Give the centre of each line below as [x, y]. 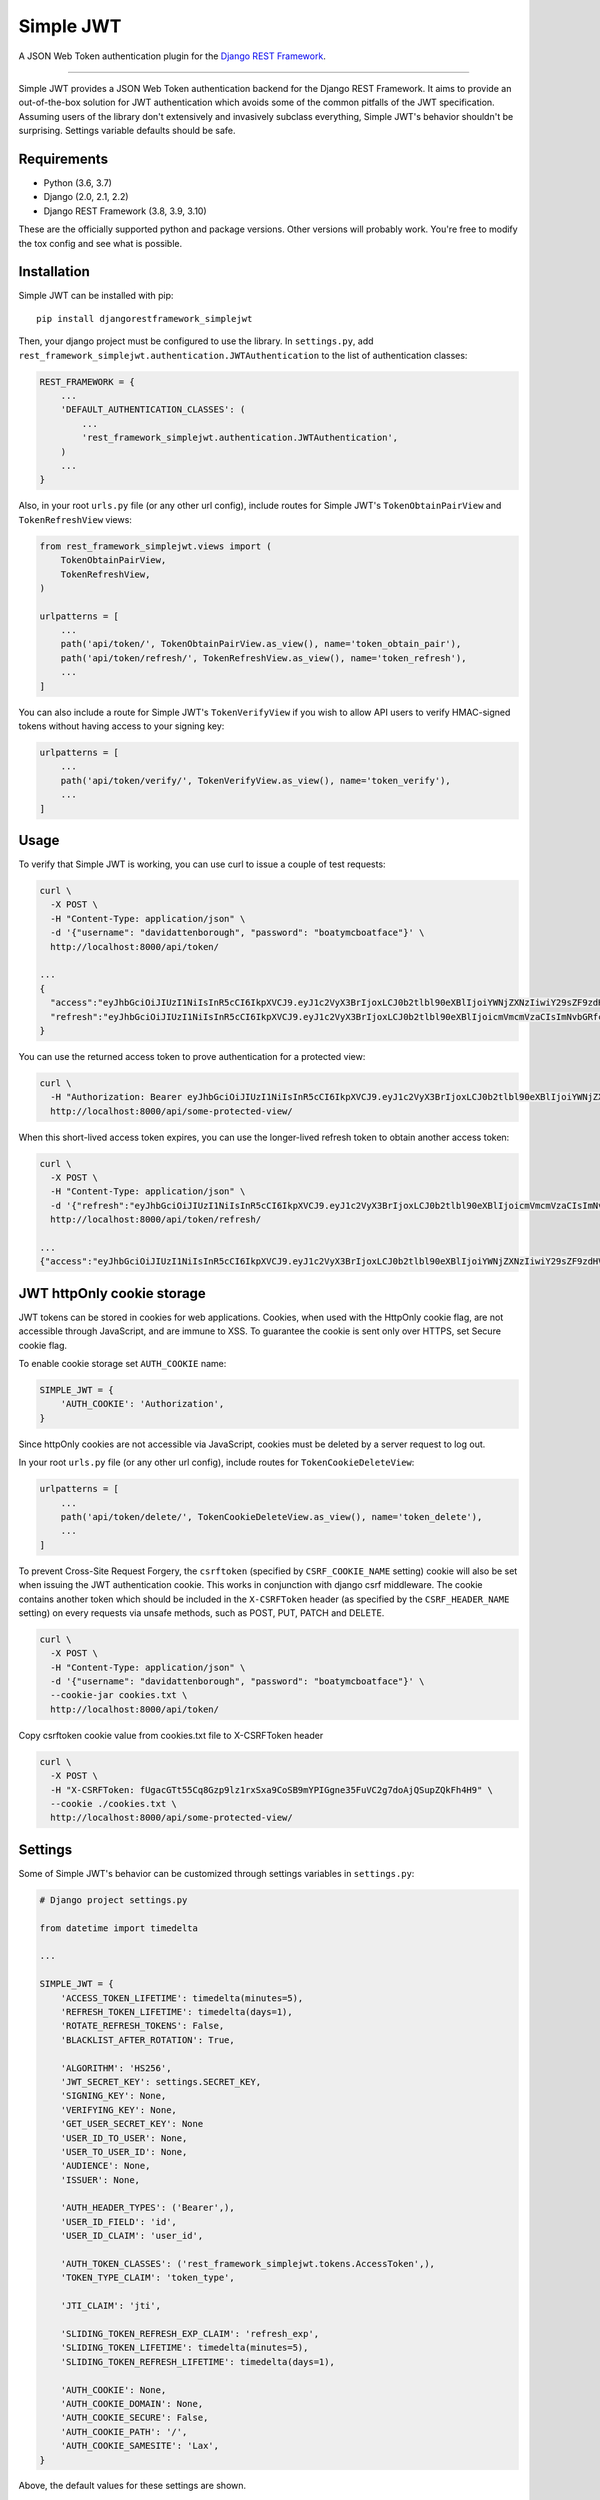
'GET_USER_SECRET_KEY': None [132, 2124]
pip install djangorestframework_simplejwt [144, 318]
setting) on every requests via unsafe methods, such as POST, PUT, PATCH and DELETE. [201, 1612]
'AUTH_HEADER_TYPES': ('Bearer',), [147, 2208]
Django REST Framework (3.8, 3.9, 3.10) [125, 211]
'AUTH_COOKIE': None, [113, 2389]
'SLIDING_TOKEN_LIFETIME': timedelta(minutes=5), [184, 2348]
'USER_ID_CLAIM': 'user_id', [132, 2236]
